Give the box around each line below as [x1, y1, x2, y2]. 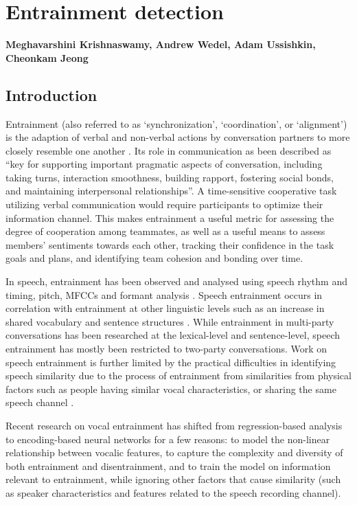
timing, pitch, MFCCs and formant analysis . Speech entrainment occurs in [5, 287, 323, 302]
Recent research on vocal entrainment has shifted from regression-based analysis [5, 418, 343, 432]
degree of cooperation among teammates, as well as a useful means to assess [5, 224, 325, 238]
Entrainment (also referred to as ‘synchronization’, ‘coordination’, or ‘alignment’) [5, 116, 347, 131]
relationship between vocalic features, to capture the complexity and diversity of [5, 445, 343, 460]
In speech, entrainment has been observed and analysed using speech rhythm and [5, 274, 347, 289]
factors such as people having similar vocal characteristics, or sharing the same [5, 381, 336, 396]
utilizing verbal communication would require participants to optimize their [5, 197, 323, 212]
